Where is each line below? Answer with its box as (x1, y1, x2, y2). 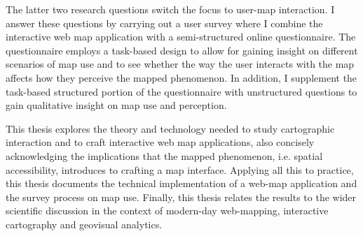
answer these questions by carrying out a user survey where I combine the (6, 15, 323, 30)
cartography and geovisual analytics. (6, 216, 163, 231)
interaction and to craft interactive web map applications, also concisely (6, 135, 315, 149)
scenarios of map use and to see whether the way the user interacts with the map (6, 57, 355, 71)
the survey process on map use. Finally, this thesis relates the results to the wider (6, 189, 357, 204)
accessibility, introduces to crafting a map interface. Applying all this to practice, (6, 162, 354, 177)
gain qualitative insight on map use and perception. (6, 98, 227, 112)
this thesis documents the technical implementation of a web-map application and (6, 176, 357, 191)
